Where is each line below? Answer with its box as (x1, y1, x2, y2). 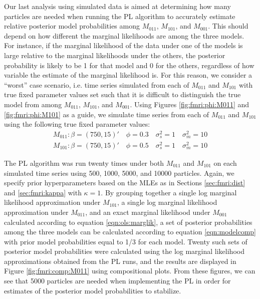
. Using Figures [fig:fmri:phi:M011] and (130, 99, 249, 109)
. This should (208, 21, 248, 31)
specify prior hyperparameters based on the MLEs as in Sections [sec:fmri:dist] (4, 177, 245, 188)
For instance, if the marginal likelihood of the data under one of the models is (4, 40, 243, 51)
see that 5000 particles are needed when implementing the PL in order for (4, 275, 231, 286)
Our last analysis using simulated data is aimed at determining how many (4, 1, 231, 11)
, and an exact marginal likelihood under (85, 206, 210, 217)
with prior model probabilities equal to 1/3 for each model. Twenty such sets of (4, 236, 247, 246)
